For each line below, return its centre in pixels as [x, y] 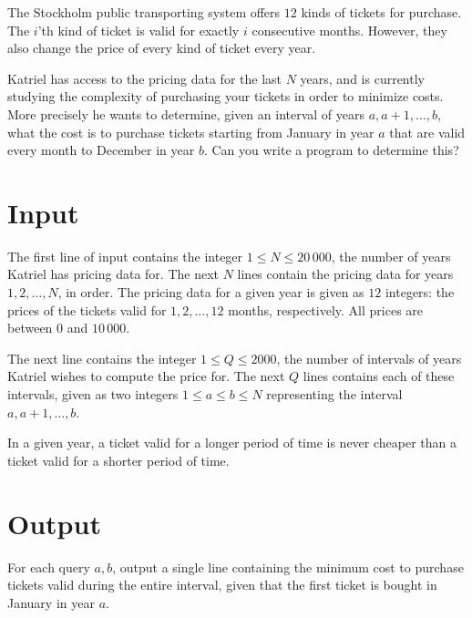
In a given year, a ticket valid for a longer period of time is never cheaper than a [232, 443]
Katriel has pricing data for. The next [113, 274]
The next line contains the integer [102, 358]
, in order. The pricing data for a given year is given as [211, 292]
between [30, 328]
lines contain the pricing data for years [345, 274]
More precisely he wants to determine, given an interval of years [186, 113]
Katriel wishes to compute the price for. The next [146, 376]
